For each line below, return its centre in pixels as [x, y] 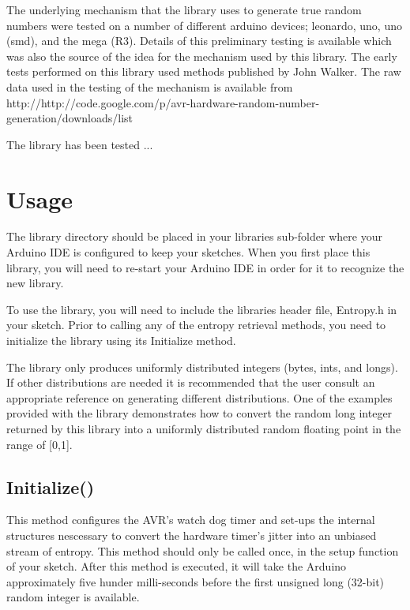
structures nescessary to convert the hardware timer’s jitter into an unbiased [192, 535]
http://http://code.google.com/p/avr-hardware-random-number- [163, 102]
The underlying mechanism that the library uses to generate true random [184, 9]
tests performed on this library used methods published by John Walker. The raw [204, 71]
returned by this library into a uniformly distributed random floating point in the [204, 428]
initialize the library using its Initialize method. [121, 341]
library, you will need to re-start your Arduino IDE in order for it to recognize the [205, 267]
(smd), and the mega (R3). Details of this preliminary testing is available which [199, 41]
